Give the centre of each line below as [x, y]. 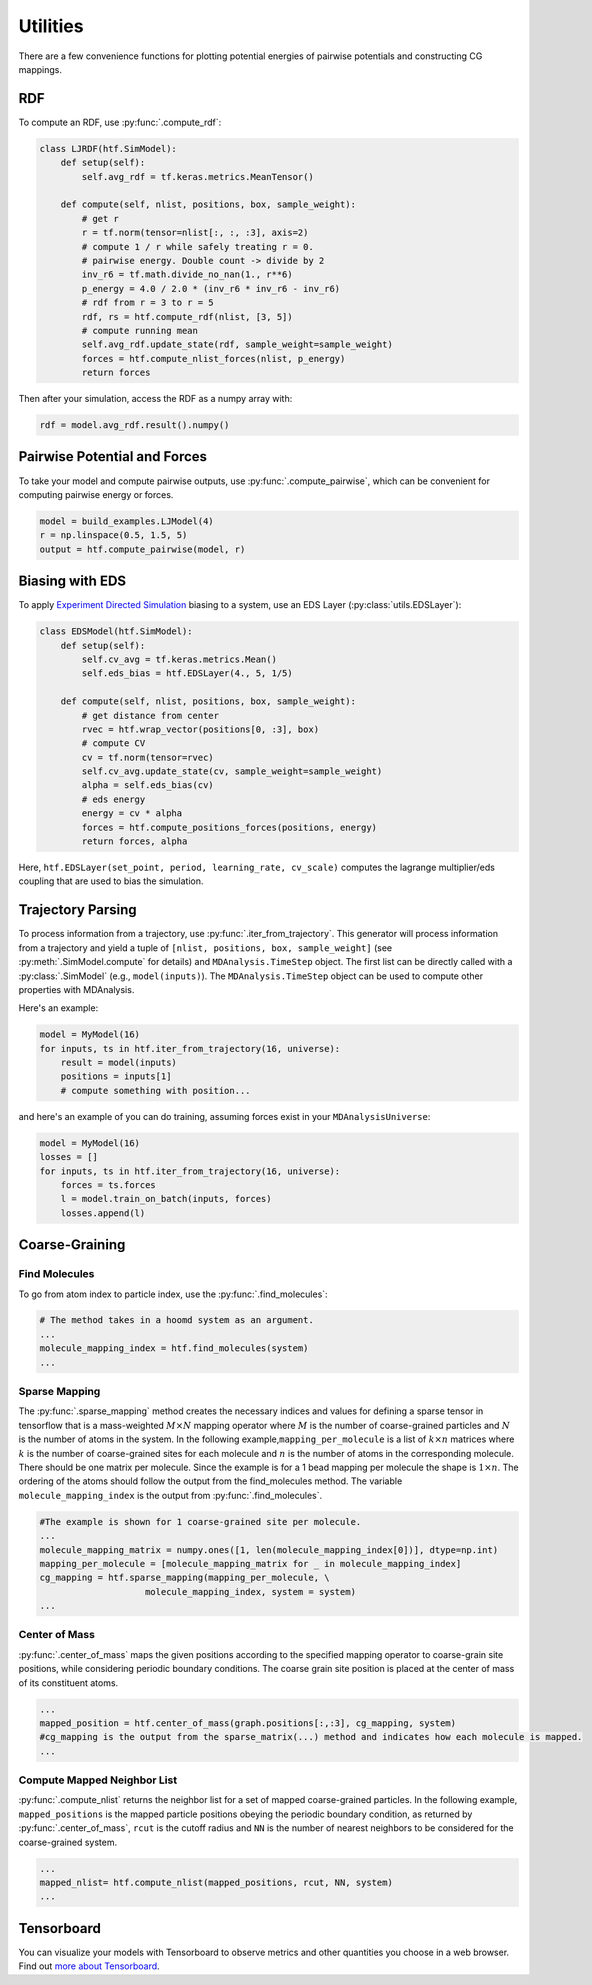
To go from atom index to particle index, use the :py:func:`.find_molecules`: [173, 1294]
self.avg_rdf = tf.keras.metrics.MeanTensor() [197, 176]
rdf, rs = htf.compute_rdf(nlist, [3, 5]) [187, 316]
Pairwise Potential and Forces [113, 456]
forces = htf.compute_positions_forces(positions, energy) [229, 827]
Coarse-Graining [72, 1245]
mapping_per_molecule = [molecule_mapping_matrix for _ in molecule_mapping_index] [250, 1563]
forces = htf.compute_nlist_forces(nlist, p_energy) [213, 358]
